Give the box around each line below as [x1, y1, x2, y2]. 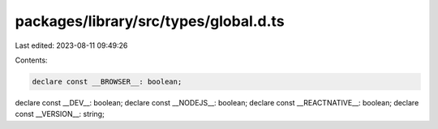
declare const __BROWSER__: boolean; [32, 77, 182, 86]
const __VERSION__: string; [15, 110, 105, 119]
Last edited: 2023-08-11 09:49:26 [15, 41, 128, 50]
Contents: [15, 55, 48, 65]
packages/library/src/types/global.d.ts [15, 12, 285, 30]
